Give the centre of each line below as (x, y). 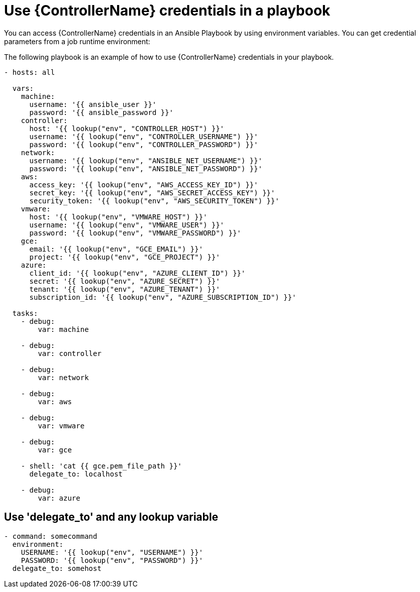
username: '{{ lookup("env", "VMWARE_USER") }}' (127, 225)
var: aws (55, 401)
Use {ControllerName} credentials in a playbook (167, 11)
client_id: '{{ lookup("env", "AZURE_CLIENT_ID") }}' (137, 273)
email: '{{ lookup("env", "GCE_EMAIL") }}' (116, 249)
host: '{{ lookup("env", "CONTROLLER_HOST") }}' (127, 128)
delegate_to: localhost (76, 474)
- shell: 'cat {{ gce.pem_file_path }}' (101, 466)
